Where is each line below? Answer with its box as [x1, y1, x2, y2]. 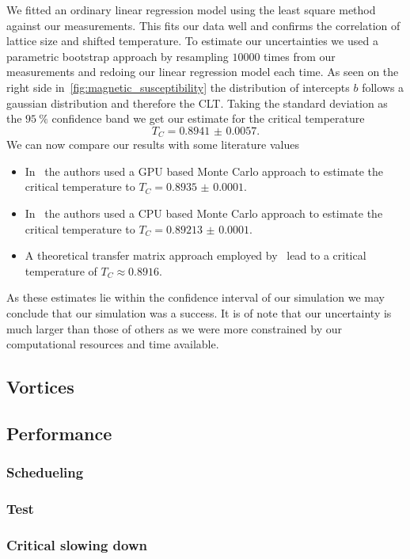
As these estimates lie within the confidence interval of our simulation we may [6, 289, 385, 306]
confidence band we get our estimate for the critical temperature [51, 110, 365, 127]
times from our [264, 48, 336, 64]
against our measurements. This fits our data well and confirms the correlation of [6, 17, 401, 33]
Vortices [6, 375, 74, 399]
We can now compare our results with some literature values [6, 136, 299, 153]
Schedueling [6, 462, 84, 482]
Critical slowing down [6, 534, 147, 554]
